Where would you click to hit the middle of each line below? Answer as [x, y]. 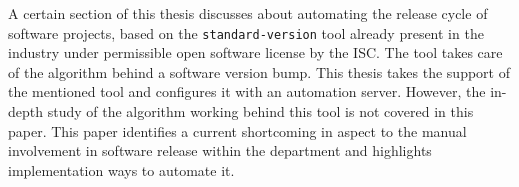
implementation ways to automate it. [121, 169]
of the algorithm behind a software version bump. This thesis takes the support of [259, 71]
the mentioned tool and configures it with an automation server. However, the [247, 91]
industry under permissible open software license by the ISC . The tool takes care [255, 52]
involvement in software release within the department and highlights [220, 150]
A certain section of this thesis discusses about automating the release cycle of [248, 13]
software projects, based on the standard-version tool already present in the [246, 32]
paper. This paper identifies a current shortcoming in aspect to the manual [237, 130]
